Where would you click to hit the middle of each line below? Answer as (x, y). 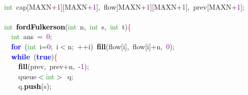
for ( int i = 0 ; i (35, 46)
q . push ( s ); (35, 86)
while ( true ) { (35, 56)
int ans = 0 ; (32, 36)
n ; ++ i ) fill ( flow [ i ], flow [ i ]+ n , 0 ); (121, 46)
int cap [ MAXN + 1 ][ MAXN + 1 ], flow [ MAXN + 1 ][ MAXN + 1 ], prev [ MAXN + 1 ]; (125, 6)
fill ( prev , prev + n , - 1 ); (54, 66)
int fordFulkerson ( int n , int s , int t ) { (68, 26)
